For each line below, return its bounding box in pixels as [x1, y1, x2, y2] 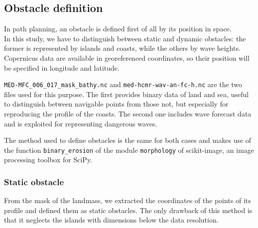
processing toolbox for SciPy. [4, 154, 93, 165]
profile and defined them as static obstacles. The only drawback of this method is [4, 205, 253, 215]
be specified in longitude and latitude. [4, 62, 120, 73]
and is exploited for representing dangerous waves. [4, 118, 157, 128]
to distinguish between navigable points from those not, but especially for [4, 99, 229, 109]
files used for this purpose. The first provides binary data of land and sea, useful [4, 89, 249, 99]
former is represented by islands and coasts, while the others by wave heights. [4, 43, 241, 53]
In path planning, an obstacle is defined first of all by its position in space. [4, 23, 232, 34]
